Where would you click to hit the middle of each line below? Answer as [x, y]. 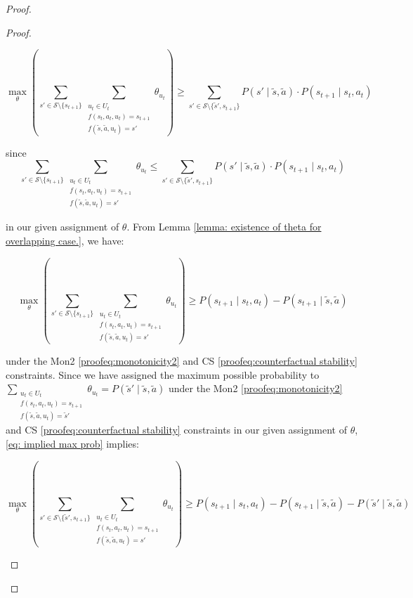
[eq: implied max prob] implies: [72, 443]
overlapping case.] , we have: [65, 241]
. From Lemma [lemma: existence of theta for [224, 227]
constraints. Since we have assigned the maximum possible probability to [163, 374]
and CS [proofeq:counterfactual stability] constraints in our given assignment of [176, 430]
